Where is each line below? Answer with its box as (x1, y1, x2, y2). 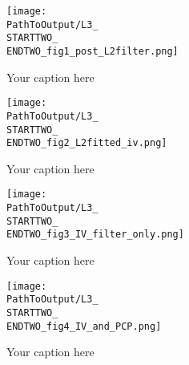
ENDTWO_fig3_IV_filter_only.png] (6, 229, 184, 241)
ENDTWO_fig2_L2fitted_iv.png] (6, 137, 167, 149)
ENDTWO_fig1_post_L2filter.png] (6, 45, 179, 57)
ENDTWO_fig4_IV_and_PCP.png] (6, 320, 162, 332)
